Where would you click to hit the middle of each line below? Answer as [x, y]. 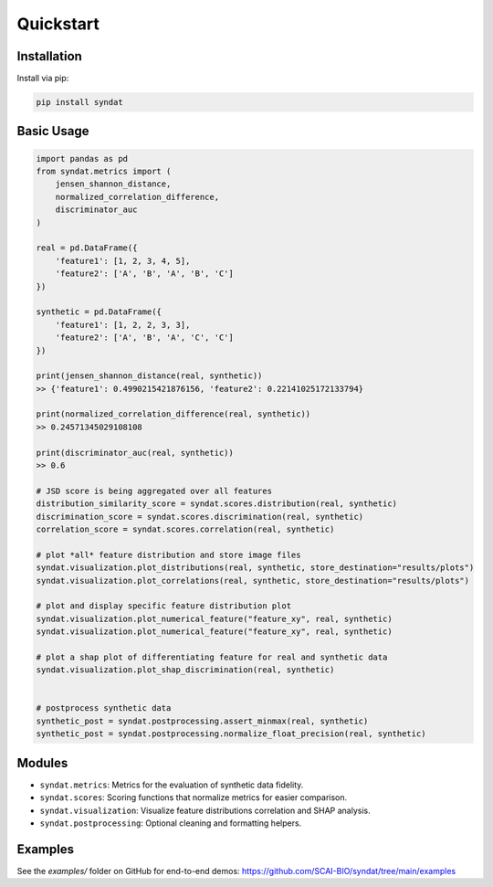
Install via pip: [43, 79]
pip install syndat [79, 102]
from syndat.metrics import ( [104, 172]
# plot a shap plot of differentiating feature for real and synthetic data [212, 657]
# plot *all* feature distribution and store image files [168, 554]
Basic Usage [53, 131]
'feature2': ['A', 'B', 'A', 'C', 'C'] [145, 338]
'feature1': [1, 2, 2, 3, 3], [123, 325]
